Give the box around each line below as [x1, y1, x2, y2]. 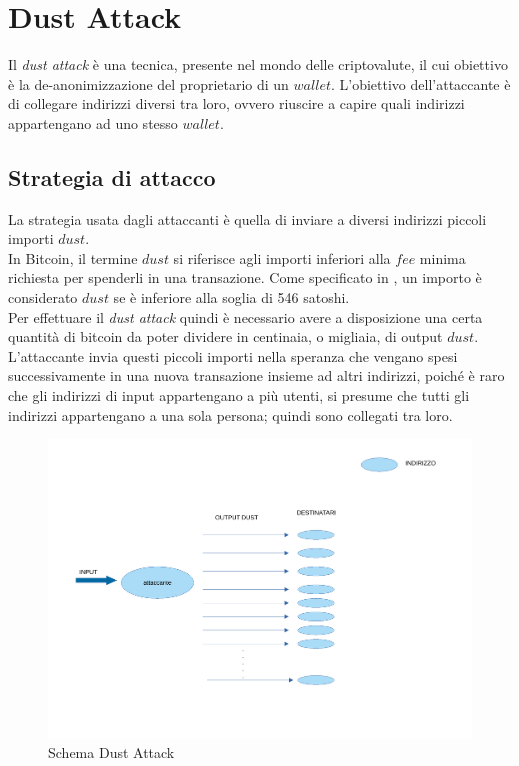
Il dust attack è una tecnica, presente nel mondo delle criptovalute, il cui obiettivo [8, 54, 508, 75]
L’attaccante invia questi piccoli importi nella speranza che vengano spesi [8, 345, 458, 366]
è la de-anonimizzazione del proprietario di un [8, 73, 289, 94]
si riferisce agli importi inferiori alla [173, 247, 391, 268]
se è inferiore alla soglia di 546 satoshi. [113, 287, 350, 308]
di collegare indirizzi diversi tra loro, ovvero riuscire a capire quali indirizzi [8, 93, 465, 114]
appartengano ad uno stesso [8, 112, 178, 133]
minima [419, 247, 466, 268]
